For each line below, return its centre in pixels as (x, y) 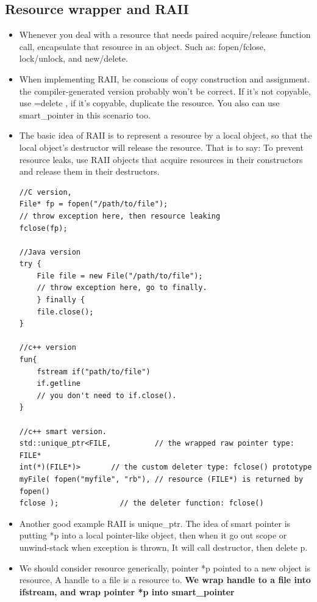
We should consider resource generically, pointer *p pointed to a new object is (165, 568)
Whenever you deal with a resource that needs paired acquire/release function (165, 34)
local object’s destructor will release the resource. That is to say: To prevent (161, 147)
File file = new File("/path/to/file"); (120, 276)
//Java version (50, 252)
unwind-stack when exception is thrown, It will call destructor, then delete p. (163, 547)
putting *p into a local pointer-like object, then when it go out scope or (153, 535)
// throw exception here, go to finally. (122, 288)
